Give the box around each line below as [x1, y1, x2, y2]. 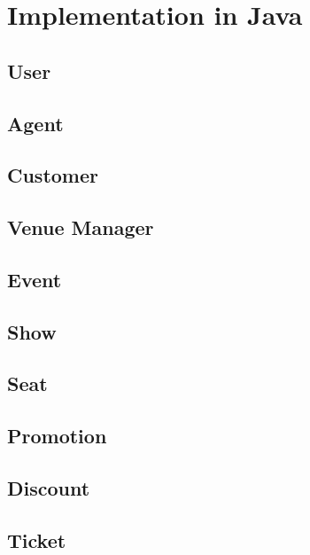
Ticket [7, 526, 66, 553]
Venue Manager [7, 214, 154, 241]
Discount [7, 474, 90, 502]
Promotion [7, 422, 107, 449]
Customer [7, 161, 99, 189]
